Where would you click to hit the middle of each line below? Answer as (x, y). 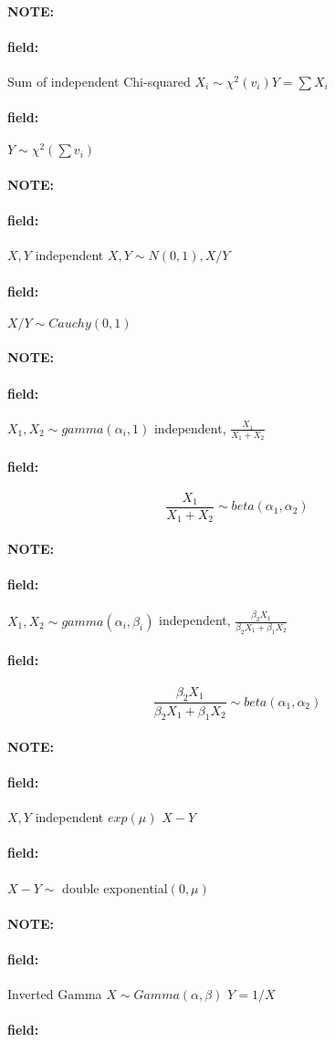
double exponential (115, 887)
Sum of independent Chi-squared (99, 81)
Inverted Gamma (55, 994)
